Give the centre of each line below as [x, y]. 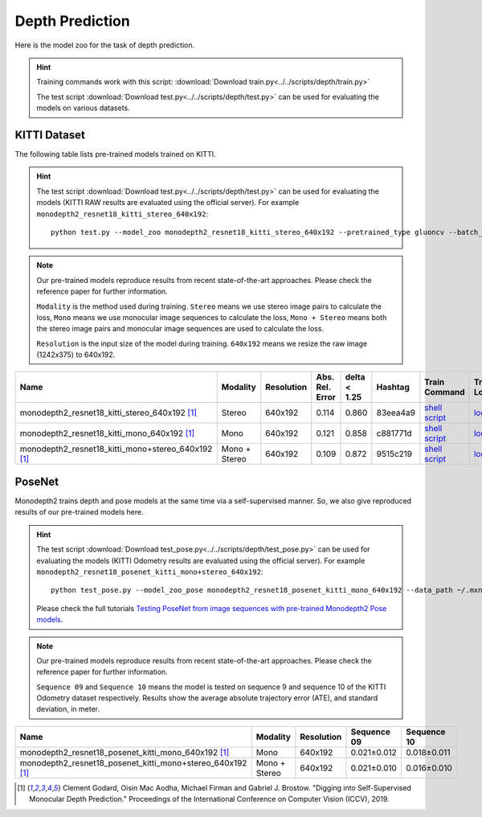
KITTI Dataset [50, 135]
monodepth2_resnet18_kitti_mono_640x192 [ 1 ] [107, 433]
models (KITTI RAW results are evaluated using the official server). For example [168, 203]
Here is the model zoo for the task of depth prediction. [105, 45]
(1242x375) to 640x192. [76, 355]
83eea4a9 [396, 413]
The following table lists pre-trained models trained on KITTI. [115, 154]
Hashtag [393, 388]
